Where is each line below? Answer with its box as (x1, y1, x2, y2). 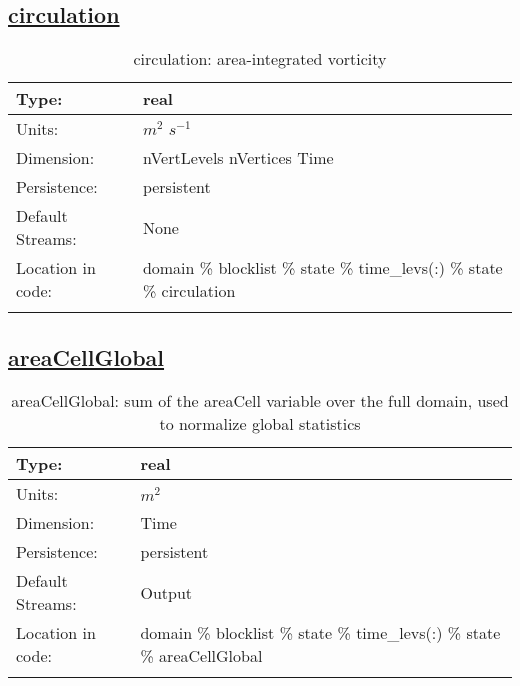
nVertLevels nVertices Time (142, 146, 334, 170)
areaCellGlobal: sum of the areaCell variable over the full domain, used (11, 389, 509, 413)
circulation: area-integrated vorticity (133, 47, 387, 71)
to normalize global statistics (159, 412, 361, 436)
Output (140, 580, 193, 604)
